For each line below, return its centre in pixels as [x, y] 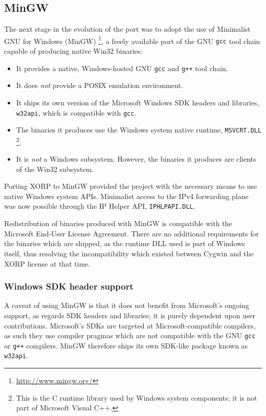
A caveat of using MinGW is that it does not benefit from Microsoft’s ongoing [127, 305]
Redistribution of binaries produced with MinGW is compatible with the [118, 223]
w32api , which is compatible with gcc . [76, 112]
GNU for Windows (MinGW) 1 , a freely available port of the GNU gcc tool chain [132, 40]
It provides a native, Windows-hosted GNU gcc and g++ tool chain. [122, 68]
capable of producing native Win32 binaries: [73, 51]
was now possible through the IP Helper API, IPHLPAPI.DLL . [100, 206]
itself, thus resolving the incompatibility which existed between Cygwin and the [129, 253]
